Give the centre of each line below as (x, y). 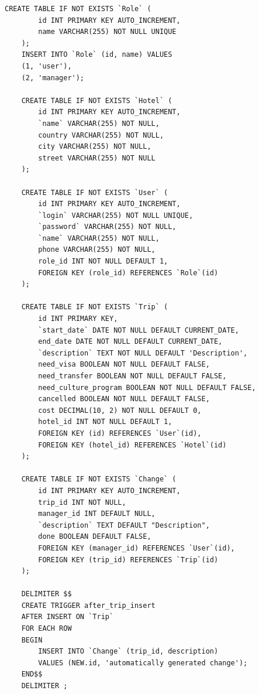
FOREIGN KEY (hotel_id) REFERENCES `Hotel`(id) (132, 445)
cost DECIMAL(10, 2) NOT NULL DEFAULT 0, (120, 410)
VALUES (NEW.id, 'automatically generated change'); (143, 663)
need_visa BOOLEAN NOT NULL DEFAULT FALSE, (124, 365)
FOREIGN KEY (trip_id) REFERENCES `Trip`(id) (128, 560)
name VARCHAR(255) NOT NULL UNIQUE (107, 32)
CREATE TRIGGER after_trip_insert (88, 605)
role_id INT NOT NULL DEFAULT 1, (103, 261)
